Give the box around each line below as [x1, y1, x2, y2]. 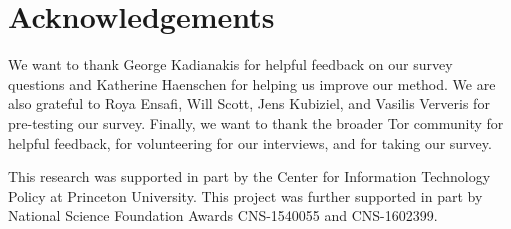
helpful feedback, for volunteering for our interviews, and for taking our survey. [8, 132, 492, 153]
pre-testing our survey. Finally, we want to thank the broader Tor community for [8, 112, 504, 133]
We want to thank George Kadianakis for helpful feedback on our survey [8, 54, 453, 75]
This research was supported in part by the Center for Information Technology [8, 166, 491, 187]
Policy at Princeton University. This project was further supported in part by [8, 185, 483, 206]
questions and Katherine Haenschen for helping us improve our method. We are [8, 73, 496, 94]
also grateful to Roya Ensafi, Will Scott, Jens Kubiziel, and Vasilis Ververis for [8, 93, 490, 114]
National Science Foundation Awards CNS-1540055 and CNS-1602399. [8, 205, 438, 226]
